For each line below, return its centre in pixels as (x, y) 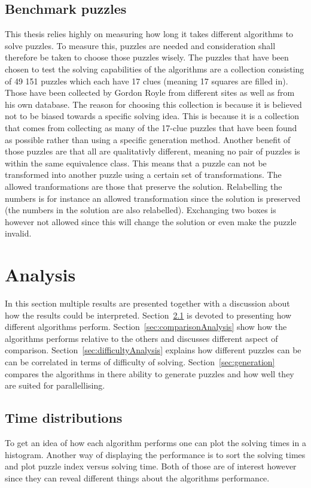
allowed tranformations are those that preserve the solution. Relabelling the (144, 186)
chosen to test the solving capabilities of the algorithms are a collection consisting (155, 69)
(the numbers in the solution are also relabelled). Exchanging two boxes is (141, 210)
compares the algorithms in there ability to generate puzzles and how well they (150, 373)
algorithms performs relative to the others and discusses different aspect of (141, 338)
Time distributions (64, 418)
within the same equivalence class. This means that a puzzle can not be (136, 163)
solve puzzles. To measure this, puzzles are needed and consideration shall (140, 45)
